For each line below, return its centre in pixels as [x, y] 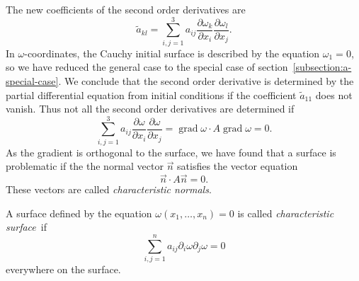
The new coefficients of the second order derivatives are [126, 9]
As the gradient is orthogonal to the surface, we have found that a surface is [171, 152]
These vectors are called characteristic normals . [109, 189]
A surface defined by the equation [79, 213]
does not [334, 94]
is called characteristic [286, 213]
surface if [26, 227]
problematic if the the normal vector [85, 166]
